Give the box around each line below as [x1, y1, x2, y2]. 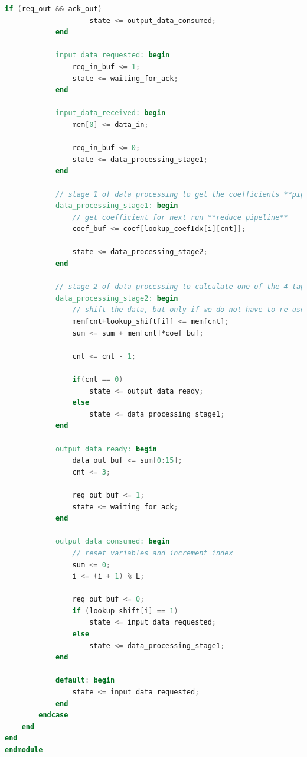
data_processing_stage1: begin [55, 202, 178, 210]
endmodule [5, 746, 43, 754]
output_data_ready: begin [55, 444, 157, 453]
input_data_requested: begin [55, 51, 170, 60]
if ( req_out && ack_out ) [5, 5, 102, 13]
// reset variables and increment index [72, 548, 233, 557]
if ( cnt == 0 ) [72, 375, 123, 384]
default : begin [55, 676, 115, 685]
